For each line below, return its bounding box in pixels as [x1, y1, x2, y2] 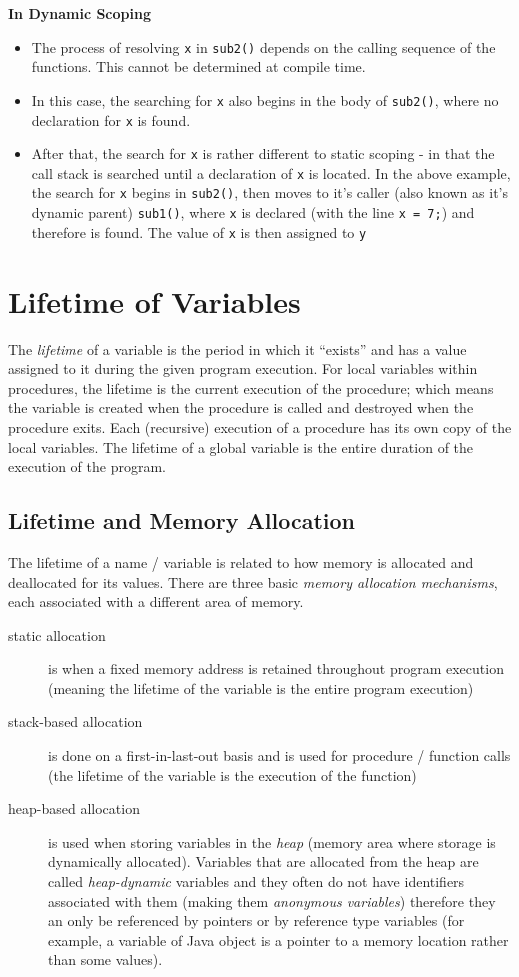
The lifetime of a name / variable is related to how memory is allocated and [8, 551, 474, 572]
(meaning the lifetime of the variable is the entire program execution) [48, 677, 474, 698]
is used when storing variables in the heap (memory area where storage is [48, 831, 496, 852]
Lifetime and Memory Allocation [8, 505, 355, 536]
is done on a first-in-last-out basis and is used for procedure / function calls [48, 745, 511, 766]
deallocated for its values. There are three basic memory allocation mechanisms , [8, 571, 498, 592]
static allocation [8, 624, 106, 645]
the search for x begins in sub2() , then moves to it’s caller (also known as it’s [31, 182, 508, 203]
